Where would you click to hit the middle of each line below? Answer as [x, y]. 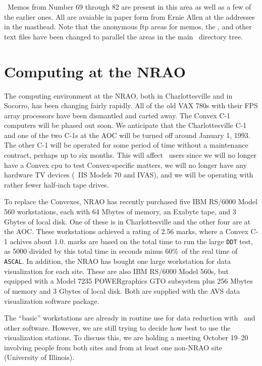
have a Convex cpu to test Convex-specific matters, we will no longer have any [125, 165]
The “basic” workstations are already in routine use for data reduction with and [130, 318]
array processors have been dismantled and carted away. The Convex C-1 [117, 115]
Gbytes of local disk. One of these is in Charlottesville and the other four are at [127, 221]
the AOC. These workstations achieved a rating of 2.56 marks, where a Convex [126, 231]
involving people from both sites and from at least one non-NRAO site [113, 347]
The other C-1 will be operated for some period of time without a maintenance [126, 145]
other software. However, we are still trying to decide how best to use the [117, 327]
